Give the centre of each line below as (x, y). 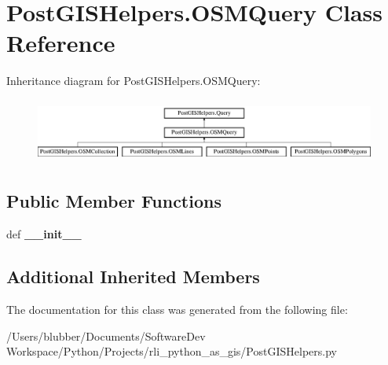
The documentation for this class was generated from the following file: (177, 310)
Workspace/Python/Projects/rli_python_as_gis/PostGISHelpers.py (172, 351)
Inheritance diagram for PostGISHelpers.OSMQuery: (134, 81)
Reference (61, 43)
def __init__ (44, 234)
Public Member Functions (114, 201)
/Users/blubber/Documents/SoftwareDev (106, 336)
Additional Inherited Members (133, 277)
